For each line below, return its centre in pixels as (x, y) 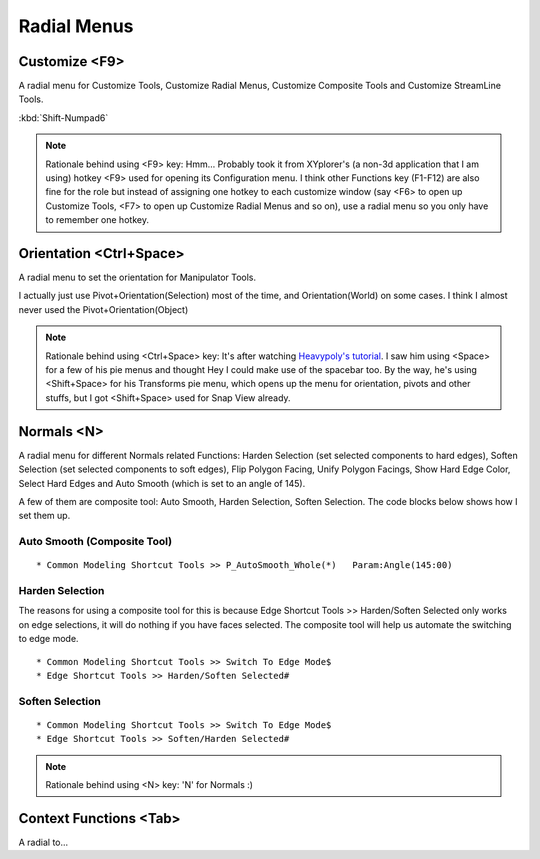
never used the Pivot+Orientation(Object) (103, 309)
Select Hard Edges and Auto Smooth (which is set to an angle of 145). (162, 483)
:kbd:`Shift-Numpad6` (63, 117)
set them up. (44, 516)
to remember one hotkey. (97, 220)
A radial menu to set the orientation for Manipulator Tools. (137, 277)
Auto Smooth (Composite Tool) (95, 542)
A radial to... (43, 842)
